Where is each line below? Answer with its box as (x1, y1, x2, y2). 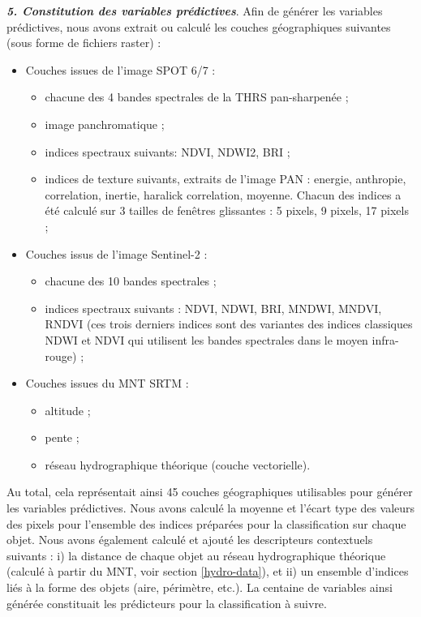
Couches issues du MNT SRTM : (25, 375, 189, 392)
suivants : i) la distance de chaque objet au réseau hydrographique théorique (6, 546, 386, 563)
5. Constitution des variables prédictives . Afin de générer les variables (6, 2, 383, 19)
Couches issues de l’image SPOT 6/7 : (25, 61, 216, 78)
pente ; (45, 429, 79, 446)
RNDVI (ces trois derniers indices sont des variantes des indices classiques (45, 315, 413, 332)
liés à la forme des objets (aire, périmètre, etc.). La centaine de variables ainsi (6, 579, 393, 596)
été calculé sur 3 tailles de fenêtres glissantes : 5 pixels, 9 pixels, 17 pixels (45, 202, 409, 219)
